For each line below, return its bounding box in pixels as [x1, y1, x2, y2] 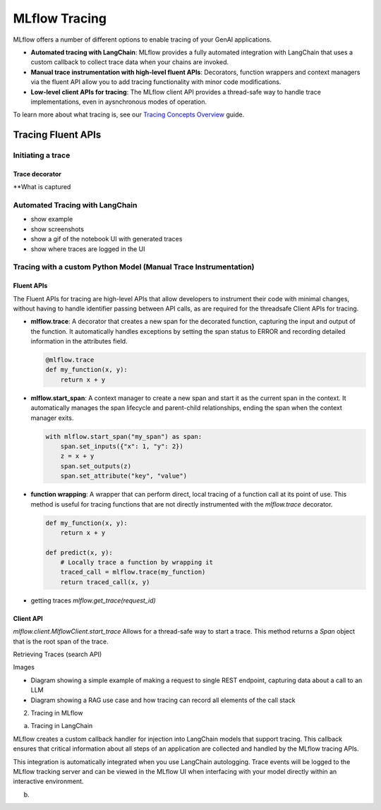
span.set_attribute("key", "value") [60, 472, 187, 480]
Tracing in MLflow [30, 708, 83, 717]
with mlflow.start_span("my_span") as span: [45, 433, 202, 440]
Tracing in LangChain [30, 722, 93, 730]
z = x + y [60, 452, 95, 460]
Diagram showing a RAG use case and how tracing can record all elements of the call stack [30, 696, 296, 704]
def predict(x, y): [45, 548, 113, 557]
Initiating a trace [13, 150, 71, 160]
